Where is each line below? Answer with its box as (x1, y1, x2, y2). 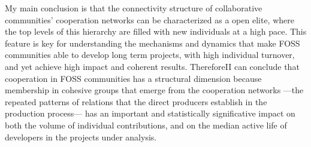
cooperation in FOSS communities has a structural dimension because (5, 72, 262, 84)
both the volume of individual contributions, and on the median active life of (5, 118, 287, 131)
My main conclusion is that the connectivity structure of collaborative (5, 2, 262, 14)
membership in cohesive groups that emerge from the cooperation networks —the (5, 84, 304, 96)
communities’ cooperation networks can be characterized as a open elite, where (5, 13, 294, 26)
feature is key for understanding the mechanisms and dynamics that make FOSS (5, 36, 300, 49)
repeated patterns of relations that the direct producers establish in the (5, 95, 267, 108)
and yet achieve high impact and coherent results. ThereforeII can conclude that (5, 60, 300, 72)
